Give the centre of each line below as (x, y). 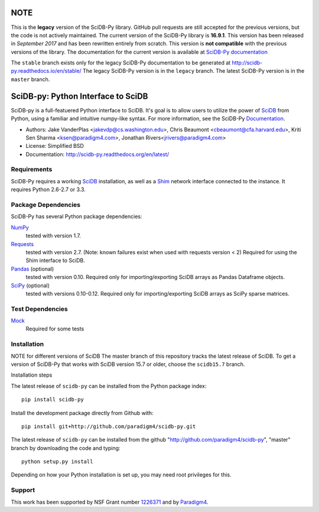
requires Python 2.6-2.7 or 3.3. (48, 190)
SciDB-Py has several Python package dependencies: (77, 216)
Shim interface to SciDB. (55, 261)
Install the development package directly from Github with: (82, 413)
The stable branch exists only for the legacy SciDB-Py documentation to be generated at (121, 63)
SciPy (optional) (30, 285)
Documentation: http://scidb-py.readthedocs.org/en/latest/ (97, 154)
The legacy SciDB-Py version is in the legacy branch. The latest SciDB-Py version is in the (194, 71)
